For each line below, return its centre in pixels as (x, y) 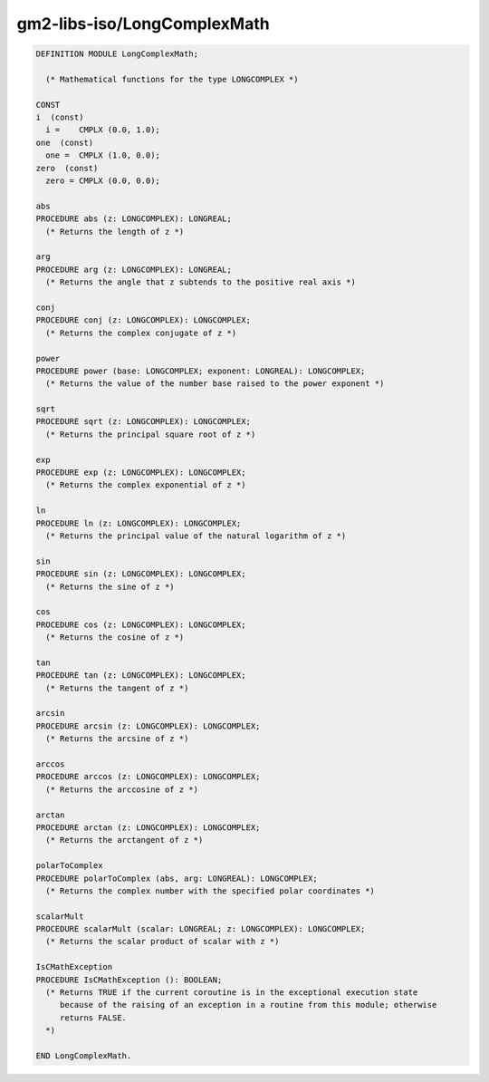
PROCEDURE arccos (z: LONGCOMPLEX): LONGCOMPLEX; (148, 777)
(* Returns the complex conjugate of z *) (141, 333)
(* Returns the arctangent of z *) (125, 840)
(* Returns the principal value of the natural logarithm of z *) (196, 536)
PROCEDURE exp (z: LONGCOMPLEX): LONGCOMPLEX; (141, 473)
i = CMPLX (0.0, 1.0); (103, 130)
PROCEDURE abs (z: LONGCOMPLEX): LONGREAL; (134, 219)
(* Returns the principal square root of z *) (151, 434)
